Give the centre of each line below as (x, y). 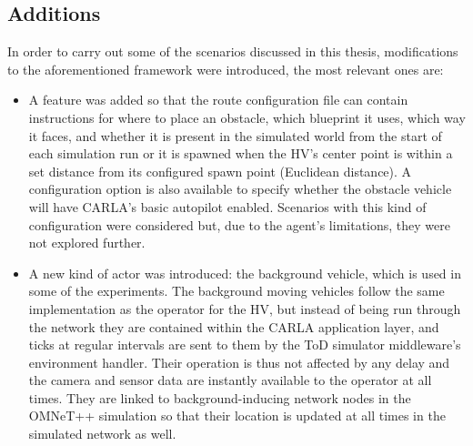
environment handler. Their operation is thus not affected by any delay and (239, 362)
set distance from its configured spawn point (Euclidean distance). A (220, 171)
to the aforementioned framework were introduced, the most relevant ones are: (226, 69)
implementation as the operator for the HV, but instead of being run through (245, 308)
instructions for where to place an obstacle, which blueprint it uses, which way (247, 117)
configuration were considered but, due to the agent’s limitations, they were (239, 224)
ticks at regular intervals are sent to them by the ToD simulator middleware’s (245, 345)
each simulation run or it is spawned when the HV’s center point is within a (241, 153)
